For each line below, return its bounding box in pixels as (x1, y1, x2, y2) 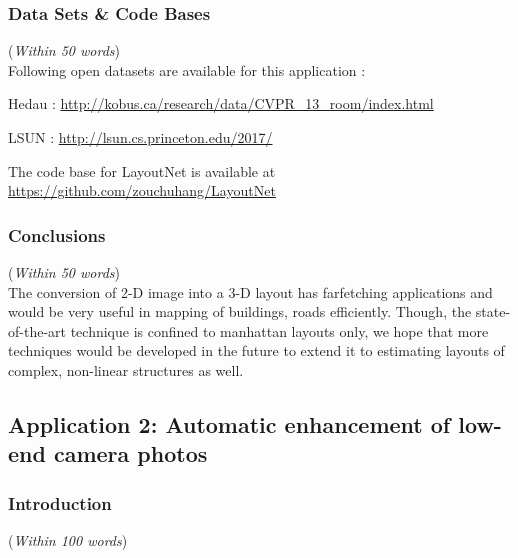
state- (475, 301, 511, 322)
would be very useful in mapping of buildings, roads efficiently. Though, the (8, 301, 472, 322)
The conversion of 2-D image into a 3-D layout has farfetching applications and (8, 281, 493, 302)
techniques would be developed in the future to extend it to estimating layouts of (8, 340, 505, 361)
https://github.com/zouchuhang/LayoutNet (8, 180, 276, 201)
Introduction (8, 490, 112, 515)
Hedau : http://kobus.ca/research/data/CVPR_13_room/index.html (8, 93, 434, 114)
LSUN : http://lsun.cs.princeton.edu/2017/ (8, 127, 273, 147)
